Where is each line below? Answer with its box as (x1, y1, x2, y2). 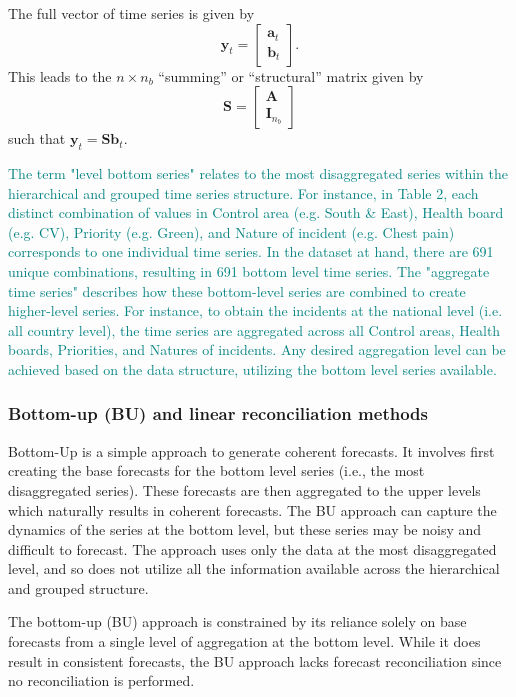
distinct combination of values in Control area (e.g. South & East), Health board (8, 202, 504, 223)
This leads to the (8, 65, 112, 86)
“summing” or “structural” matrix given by (158, 65, 424, 86)
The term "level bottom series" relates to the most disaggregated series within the (8, 162, 508, 183)
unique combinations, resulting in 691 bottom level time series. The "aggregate (8, 260, 490, 281)
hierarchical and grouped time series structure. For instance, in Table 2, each (8, 182, 479, 203)
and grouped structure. (8, 577, 149, 598)
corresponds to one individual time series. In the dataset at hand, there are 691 (8, 241, 494, 262)
